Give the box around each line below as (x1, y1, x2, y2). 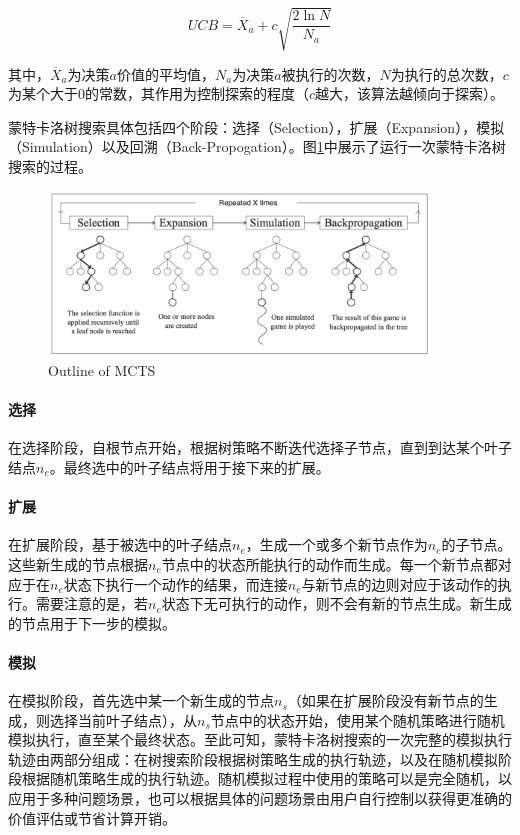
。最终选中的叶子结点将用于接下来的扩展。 (49, 456, 330, 477)
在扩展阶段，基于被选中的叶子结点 (8, 534, 232, 555)
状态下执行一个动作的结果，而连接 (63, 573, 288, 594)
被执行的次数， (281, 63, 380, 84)
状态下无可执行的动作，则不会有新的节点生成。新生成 (161, 593, 512, 614)
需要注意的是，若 (35, 593, 148, 614)
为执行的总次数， (390, 63, 503, 84)
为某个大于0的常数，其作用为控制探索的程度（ (8, 83, 309, 104)
